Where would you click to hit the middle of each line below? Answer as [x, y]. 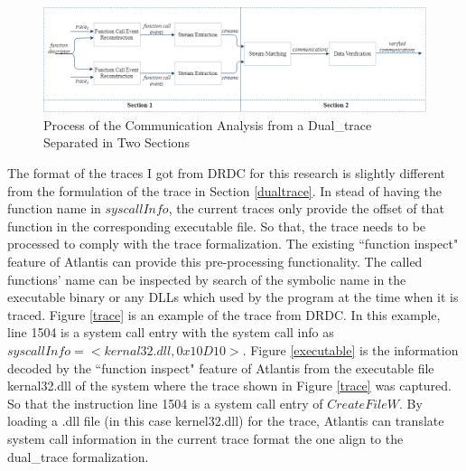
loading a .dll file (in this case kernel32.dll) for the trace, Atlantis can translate [226, 421]
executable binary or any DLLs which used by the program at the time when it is [233, 297]
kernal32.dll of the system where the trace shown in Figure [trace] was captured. [229, 386]
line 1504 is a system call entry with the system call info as [171, 332]
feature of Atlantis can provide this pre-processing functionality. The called [215, 261]
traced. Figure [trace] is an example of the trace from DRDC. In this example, [224, 314]
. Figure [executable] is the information [350, 349]
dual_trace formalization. [78, 456]
